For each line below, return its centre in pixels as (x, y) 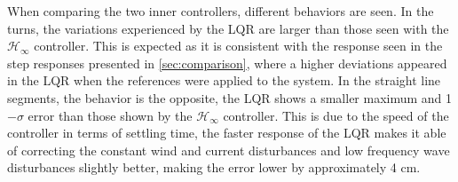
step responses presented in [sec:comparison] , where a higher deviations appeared (227, 63)
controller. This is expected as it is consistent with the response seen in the (238, 46)
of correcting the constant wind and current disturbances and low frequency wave (229, 150)
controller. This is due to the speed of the (336, 115)
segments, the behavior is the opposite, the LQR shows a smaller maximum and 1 (230, 97)
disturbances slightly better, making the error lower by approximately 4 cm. (214, 167)
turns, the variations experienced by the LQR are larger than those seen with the (228, 28)
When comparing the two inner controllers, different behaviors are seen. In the (221, 11)
